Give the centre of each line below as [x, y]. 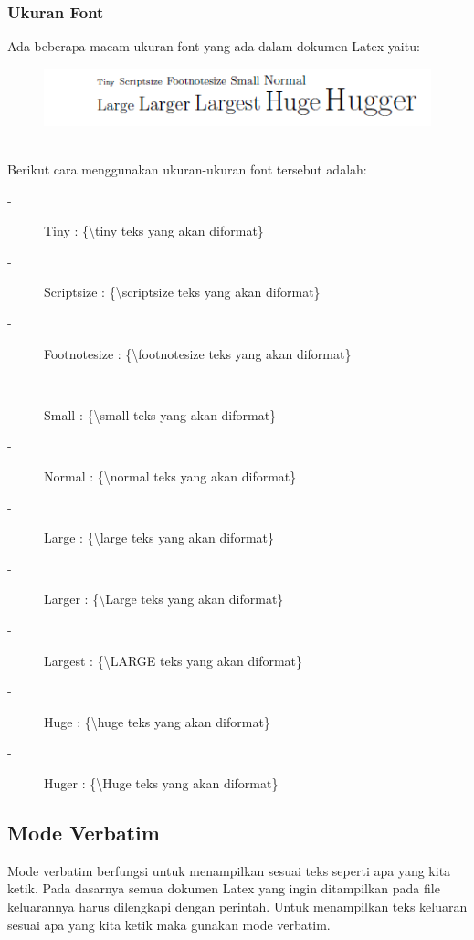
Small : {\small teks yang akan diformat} [160, 414]
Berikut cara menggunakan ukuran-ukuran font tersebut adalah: [187, 169]
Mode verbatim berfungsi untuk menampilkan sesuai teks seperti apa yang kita [229, 870]
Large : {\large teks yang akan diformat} [159, 538]
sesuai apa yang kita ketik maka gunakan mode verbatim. [169, 924]
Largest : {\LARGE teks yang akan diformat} [174, 660]
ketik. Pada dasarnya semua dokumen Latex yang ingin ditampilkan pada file [224, 888]
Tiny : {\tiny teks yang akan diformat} [154, 231]
